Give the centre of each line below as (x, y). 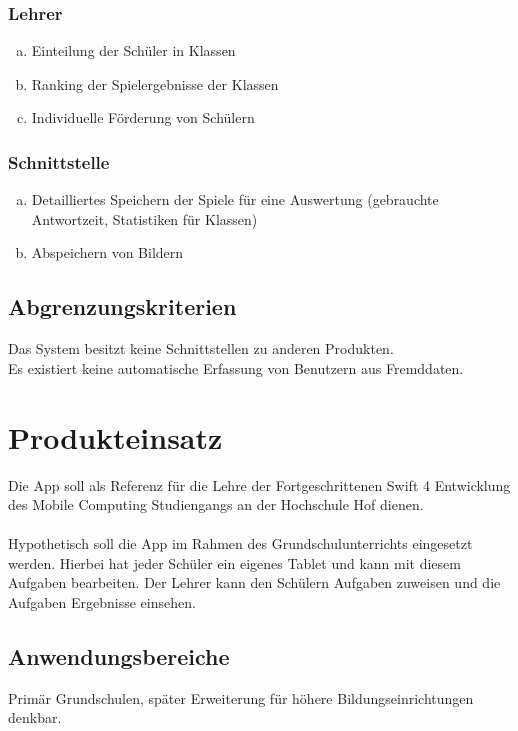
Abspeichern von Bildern (107, 252)
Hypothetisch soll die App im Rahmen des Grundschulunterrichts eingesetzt (240, 543)
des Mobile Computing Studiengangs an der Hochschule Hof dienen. (216, 504)
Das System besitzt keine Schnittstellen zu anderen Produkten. (201, 348)
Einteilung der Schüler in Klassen (133, 50)
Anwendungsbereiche (119, 656)
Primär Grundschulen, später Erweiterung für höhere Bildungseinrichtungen (241, 697)
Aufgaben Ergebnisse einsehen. (102, 602)
